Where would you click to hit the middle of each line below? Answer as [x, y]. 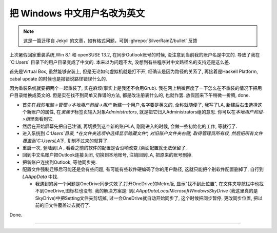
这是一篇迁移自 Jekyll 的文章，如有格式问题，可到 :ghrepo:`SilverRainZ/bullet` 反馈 [110, 41]
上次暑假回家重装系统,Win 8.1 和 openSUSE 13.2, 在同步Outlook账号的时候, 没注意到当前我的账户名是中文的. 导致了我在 [135, 55]
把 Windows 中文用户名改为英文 [77, 13]
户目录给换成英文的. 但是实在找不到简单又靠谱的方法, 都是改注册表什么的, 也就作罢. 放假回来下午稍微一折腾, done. [130, 95]
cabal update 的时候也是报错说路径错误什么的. [58, 79]
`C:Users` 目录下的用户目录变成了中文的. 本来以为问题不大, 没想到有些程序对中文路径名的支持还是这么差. [120, 62]
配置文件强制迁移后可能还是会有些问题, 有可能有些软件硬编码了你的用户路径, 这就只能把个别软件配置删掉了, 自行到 [143, 169]
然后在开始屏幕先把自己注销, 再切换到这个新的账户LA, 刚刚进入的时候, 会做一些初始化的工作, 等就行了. [130, 126]
